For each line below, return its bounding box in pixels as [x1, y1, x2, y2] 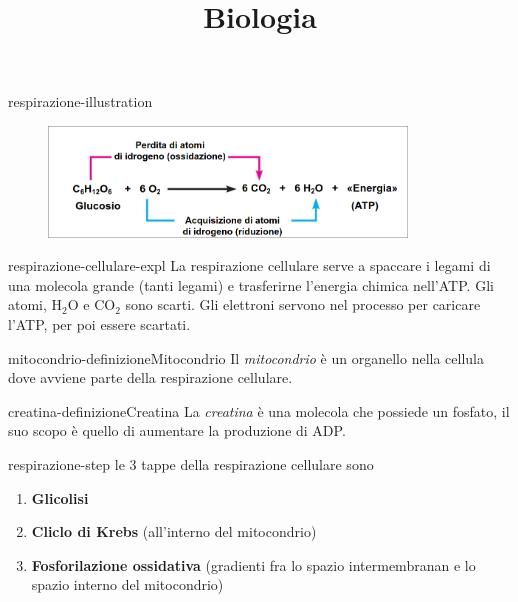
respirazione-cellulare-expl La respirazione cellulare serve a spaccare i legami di [8, 255, 491, 276]
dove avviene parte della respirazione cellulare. [8, 367, 293, 388]
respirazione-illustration [8, 91, 153, 112]
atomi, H [8, 294, 63, 315]
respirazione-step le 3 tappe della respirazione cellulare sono [8, 453, 374, 474]
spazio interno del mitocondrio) [31, 574, 224, 595]
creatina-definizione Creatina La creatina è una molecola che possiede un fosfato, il [8, 400, 510, 421]
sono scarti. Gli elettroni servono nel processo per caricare [125, 294, 481, 315]
